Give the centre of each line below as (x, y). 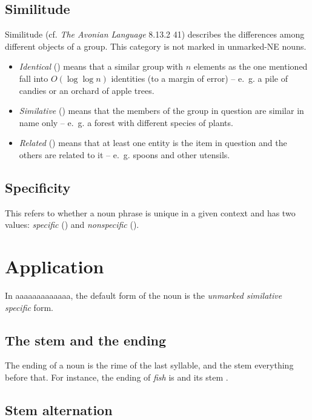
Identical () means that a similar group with (101, 66)
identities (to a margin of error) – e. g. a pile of (199, 78)
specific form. (29, 307)
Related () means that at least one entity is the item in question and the (153, 143)
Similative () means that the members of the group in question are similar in (161, 111)
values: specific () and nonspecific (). (72, 225)
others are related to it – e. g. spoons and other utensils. (124, 154)
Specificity (38, 187)
